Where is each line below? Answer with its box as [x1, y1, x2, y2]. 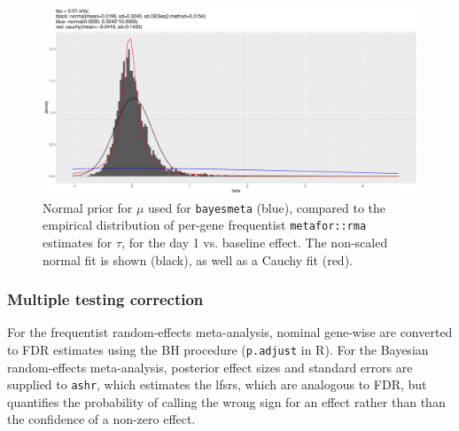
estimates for [43, 232, 113, 251]
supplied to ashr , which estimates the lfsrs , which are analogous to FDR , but [7, 375, 427, 394]
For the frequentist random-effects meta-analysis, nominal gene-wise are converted [7, 323, 453, 341]
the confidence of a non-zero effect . [7, 410, 196, 428]
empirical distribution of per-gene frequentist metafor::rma [43, 215, 367, 234]
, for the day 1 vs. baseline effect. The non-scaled [121, 232, 388, 251]
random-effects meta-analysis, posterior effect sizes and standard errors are [7, 357, 413, 376]
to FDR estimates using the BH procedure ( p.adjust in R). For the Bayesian [7, 340, 429, 358]
